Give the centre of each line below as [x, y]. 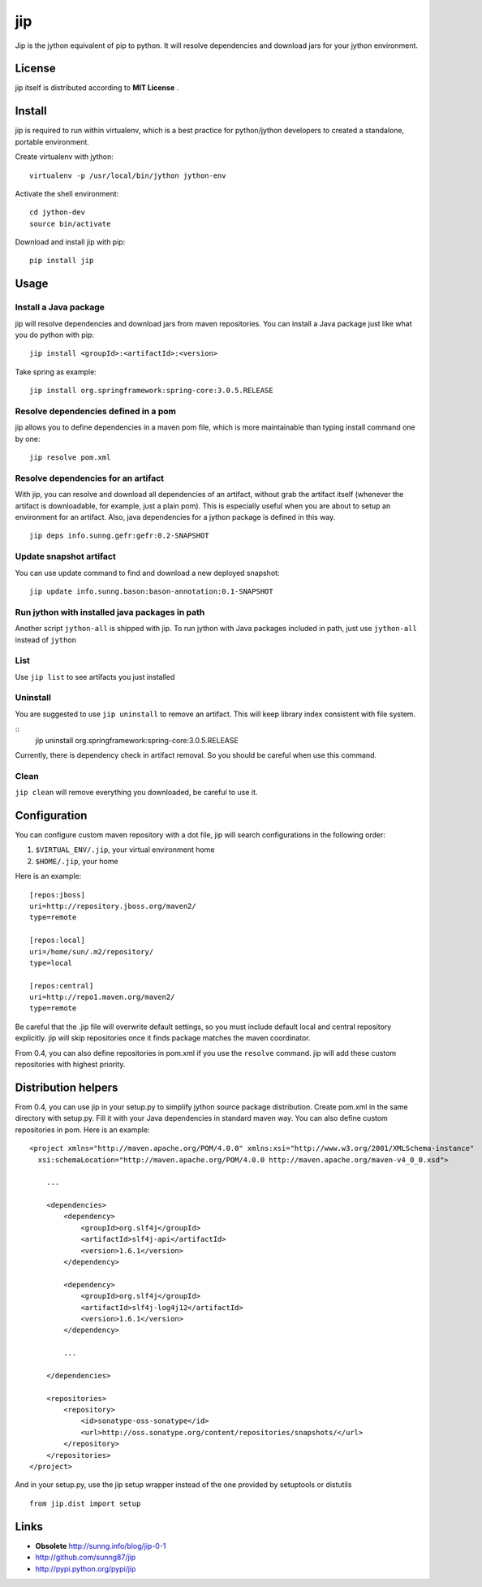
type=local [51, 963]
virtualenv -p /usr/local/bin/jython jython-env [128, 175]
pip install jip [62, 261]
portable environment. [52, 141]
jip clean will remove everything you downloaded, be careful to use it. [136, 793]
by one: [28, 439]
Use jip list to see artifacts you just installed [95, 677]
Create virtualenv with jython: [64, 157]
